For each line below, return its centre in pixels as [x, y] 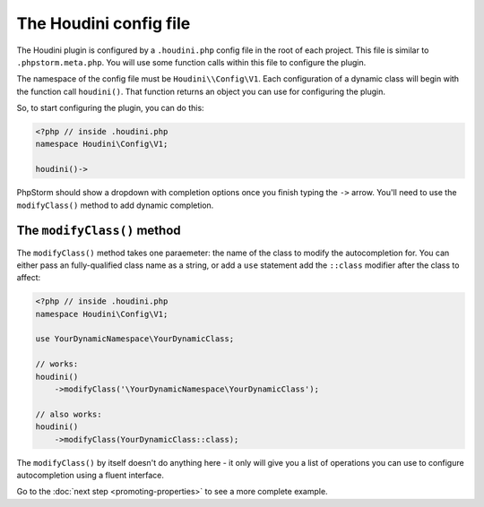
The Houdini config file [104, 23]
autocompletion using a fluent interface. [91, 475]
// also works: [69, 414]
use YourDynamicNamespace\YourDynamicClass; [135, 339]
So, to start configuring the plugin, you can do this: [111, 108]
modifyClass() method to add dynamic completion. [115, 205]
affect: [29, 278]
